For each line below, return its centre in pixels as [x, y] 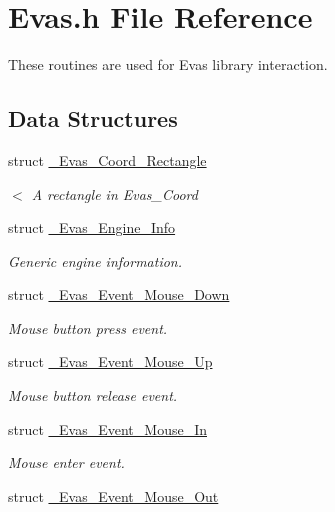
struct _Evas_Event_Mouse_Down [119, 294]
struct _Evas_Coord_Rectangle [107, 159]
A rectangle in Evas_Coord [114, 193]
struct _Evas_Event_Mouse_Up [110, 361]
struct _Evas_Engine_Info [92, 227]
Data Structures [93, 118]
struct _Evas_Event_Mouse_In [107, 428]
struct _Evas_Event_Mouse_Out [113, 495]
